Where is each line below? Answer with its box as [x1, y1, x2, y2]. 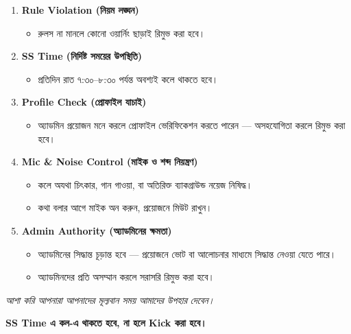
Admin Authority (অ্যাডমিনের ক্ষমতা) [21, 223, 172, 237]
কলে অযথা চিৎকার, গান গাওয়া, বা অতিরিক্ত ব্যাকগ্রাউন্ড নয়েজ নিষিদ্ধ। [38, 177, 253, 191]
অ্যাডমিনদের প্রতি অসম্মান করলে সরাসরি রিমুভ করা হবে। [38, 270, 215, 284]
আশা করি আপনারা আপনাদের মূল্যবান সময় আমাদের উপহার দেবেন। [5, 292, 215, 307]
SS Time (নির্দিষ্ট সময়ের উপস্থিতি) [21, 49, 143, 63]
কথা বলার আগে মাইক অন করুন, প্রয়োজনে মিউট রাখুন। [38, 200, 213, 215]
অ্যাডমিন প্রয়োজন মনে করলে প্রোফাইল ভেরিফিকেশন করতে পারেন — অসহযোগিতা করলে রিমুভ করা [38, 117, 346, 132]
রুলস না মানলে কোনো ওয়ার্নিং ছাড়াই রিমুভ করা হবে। [38, 25, 206, 40]
